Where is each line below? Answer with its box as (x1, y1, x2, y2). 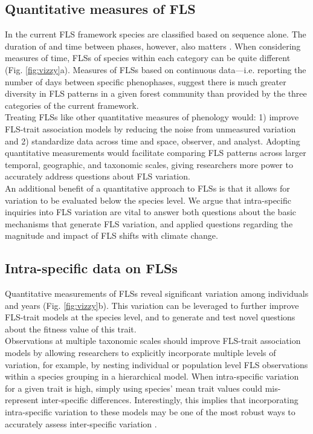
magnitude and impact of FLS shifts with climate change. (5, 229, 218, 242)
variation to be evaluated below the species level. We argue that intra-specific (5, 193, 291, 206)
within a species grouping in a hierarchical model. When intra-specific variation (5, 370, 299, 383)
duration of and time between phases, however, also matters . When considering (5, 39, 301, 52)
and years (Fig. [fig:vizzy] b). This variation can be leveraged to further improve (5, 299, 299, 311)
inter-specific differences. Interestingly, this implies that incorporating (41, 394, 298, 406)
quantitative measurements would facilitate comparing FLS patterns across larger (5, 146, 306, 159)
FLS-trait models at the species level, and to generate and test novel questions (5, 311, 295, 323)
